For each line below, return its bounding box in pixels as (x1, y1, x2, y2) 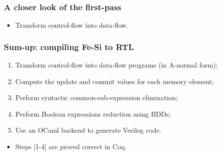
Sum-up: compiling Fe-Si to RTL (4, 40, 134, 52)
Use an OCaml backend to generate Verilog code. (15, 125, 161, 135)
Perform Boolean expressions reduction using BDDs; (15, 108, 171, 119)
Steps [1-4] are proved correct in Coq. (15, 141, 127, 151)
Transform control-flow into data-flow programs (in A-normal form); (15, 60, 218, 70)
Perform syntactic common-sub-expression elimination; (15, 92, 178, 103)
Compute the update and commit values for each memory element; (15, 76, 214, 86)
